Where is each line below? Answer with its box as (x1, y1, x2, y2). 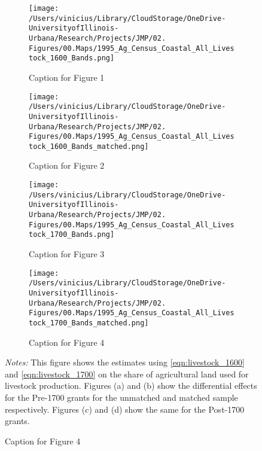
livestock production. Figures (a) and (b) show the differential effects (5, 379, 257, 392)
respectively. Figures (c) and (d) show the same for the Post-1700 (5, 403, 245, 415)
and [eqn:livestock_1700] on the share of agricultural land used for (5, 367, 249, 380)
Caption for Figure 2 (29, 159, 105, 172)
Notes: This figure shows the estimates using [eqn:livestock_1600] (5, 356, 245, 368)
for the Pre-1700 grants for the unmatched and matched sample (5, 391, 238, 403)
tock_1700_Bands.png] (29, 230, 115, 239)
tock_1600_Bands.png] (29, 54, 115, 63)
